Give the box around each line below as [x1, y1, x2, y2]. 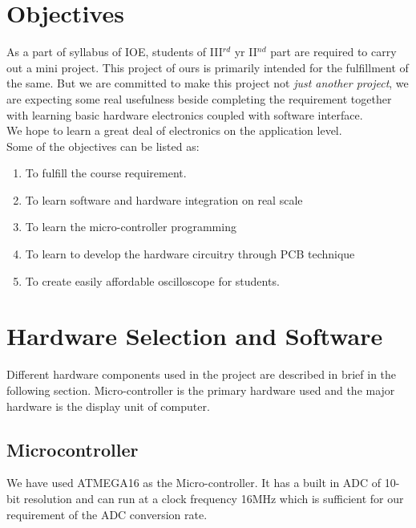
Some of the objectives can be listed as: [6, 137, 200, 154]
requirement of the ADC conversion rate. [6, 506, 208, 522]
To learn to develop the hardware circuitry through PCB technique [25, 246, 355, 262]
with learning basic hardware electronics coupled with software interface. [6, 106, 363, 123]
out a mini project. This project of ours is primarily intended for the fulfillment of [6, 59, 409, 75]
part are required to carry [270, 43, 397, 60]
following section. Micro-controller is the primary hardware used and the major [6, 381, 395, 398]
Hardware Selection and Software [6, 319, 383, 352]
